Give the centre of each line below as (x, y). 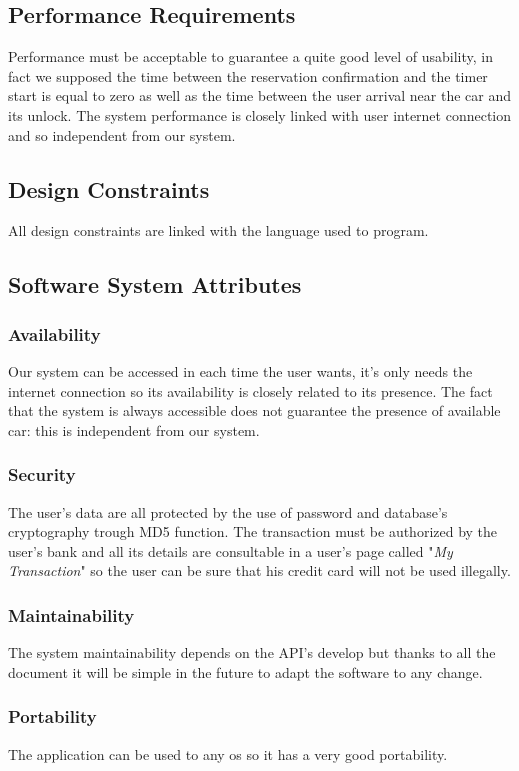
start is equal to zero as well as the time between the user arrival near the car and (260, 95)
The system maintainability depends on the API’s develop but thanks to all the (252, 652)
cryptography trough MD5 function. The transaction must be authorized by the (253, 531)
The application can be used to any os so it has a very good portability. (228, 753)
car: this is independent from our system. (134, 429)
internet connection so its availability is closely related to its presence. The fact (250, 390)
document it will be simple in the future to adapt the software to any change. (245, 671)
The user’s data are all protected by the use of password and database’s (228, 511)
